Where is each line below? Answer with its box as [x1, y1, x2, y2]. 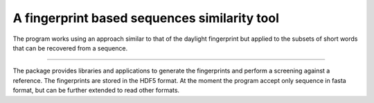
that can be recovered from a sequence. [12, 44, 128, 52]
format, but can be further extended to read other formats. [12, 86, 180, 95]
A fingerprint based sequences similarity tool [12, 10, 280, 26]
